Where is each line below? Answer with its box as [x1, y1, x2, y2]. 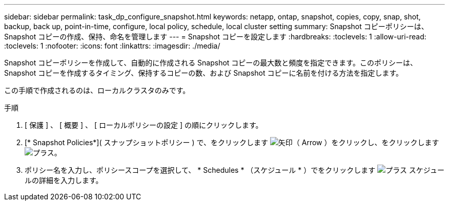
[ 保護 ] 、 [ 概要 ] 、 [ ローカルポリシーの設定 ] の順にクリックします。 [25, 121, 263, 129]
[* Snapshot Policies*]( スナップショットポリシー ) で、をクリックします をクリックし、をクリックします [25, 138, 439, 147]
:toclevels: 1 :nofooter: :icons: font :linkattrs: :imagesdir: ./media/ [4, 41, 220, 50]
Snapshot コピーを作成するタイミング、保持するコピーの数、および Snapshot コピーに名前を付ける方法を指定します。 [4, 69, 403, 77]
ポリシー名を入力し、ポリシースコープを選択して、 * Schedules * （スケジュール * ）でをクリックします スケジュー [25, 166, 444, 174]
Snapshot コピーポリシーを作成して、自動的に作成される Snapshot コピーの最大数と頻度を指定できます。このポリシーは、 [4, 58, 417, 67]
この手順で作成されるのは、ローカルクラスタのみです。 [4, 86, 190, 95]
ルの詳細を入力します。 [25, 176, 103, 185]
